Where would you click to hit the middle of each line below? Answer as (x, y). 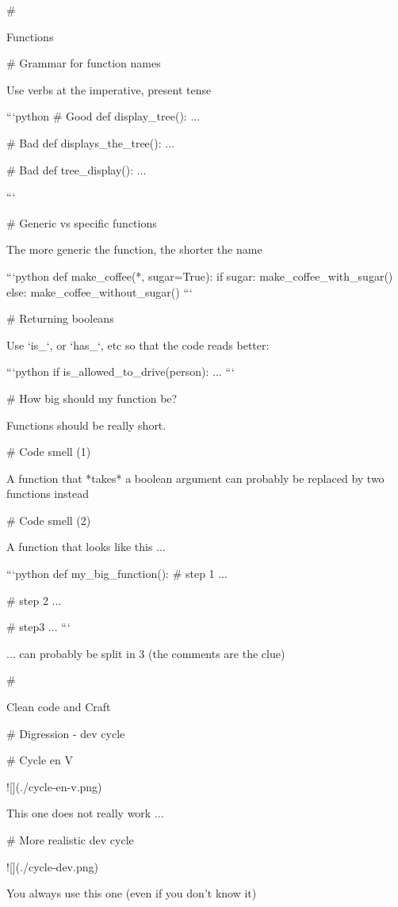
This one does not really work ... (85, 813)
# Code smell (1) (49, 452)
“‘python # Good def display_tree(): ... (103, 116)
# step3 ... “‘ (38, 627)
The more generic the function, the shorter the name (134, 249)
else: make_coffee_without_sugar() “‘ (99, 291)
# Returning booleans (60, 318)
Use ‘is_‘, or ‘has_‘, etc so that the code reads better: (138, 344)
